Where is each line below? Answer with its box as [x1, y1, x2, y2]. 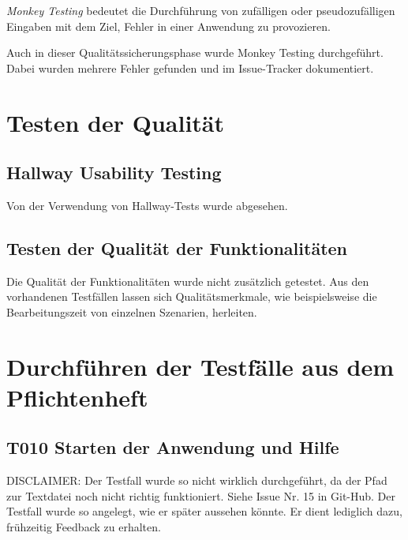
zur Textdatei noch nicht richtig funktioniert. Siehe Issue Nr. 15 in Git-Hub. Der [6, 487, 396, 504]
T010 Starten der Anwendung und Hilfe [6, 435, 339, 459]
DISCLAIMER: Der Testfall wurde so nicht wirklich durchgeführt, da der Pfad [6, 472, 387, 489]
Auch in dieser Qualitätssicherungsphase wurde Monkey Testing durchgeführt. [6, 44, 384, 61]
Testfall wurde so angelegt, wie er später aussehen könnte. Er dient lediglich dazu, [6, 503, 402, 519]
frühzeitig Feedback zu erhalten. [6, 519, 161, 535]
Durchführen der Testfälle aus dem [6, 350, 395, 382]
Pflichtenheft [6, 381, 148, 413]
